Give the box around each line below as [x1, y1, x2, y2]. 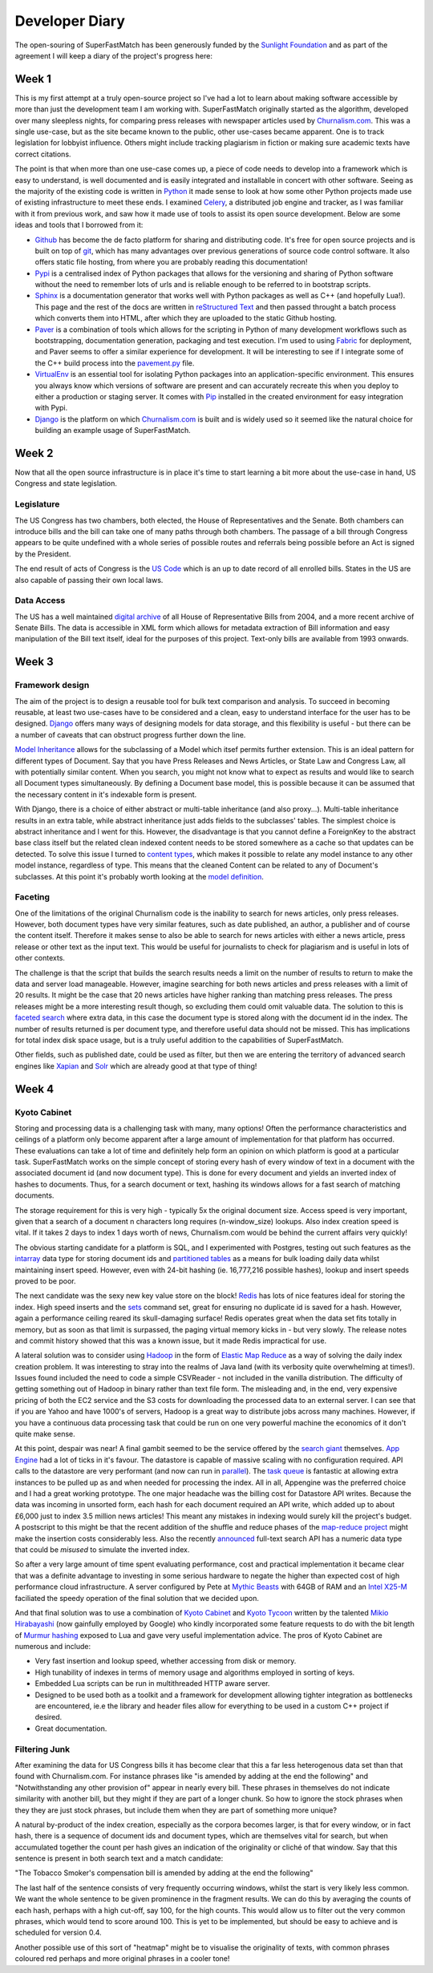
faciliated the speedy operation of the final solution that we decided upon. [14, 1593, 260, 1603]
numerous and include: [14, 1642, 91, 1652]
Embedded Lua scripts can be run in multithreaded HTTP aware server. [34, 1679, 270, 1688]
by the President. [14, 549, 71, 559]
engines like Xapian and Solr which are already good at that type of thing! [14, 1061, 257, 1070]
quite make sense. [14, 1429, 75, 1439]
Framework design [14, 680, 90, 691]
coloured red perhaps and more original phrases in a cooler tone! [14, 1954, 230, 1963]
